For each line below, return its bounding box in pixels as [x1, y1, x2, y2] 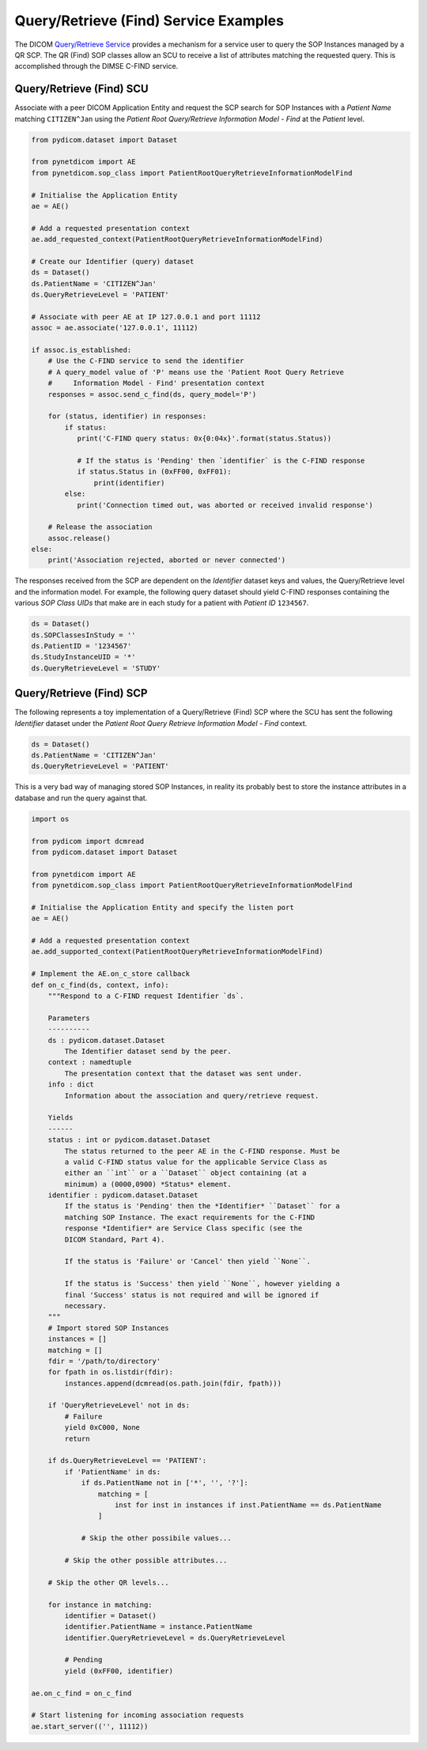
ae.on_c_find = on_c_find [31, 1688, 132, 1698]
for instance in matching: [47, 1600, 153, 1609]
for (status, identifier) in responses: [47, 412, 207, 421]
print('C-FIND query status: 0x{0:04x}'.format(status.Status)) [77, 434, 332, 443]
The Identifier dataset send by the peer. [64, 1046, 232, 1056]
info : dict [47, 1080, 95, 1089]
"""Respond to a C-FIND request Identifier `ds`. [47, 992, 244, 1000]
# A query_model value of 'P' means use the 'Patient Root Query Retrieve [47, 368, 344, 376]
